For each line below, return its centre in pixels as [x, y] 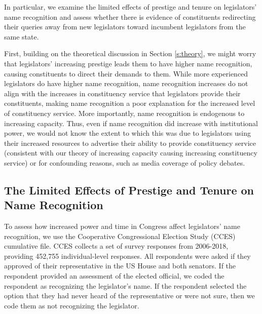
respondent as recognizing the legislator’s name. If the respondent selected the [125, 285]
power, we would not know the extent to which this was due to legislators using [127, 133]
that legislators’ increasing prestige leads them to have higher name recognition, [128, 63]
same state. [22, 36]
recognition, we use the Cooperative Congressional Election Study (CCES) [120, 236]
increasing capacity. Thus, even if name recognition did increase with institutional [131, 123]
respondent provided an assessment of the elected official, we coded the [114, 276]
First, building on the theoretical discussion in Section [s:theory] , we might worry [130, 53]
